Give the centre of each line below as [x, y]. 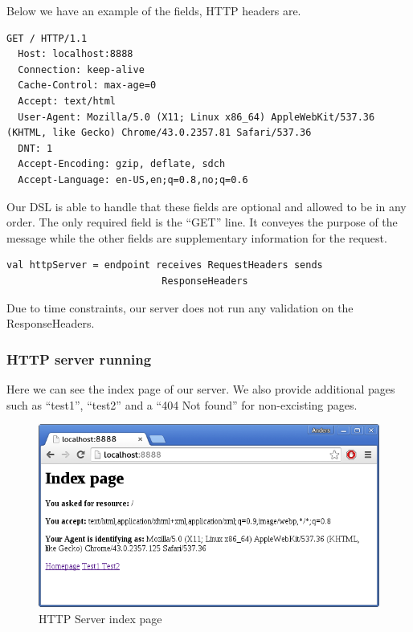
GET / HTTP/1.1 [47, 38]
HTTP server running [79, 359]
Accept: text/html [67, 101]
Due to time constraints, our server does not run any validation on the [180, 307]
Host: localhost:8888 [76, 54]
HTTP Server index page [100, 618]
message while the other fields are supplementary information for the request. [197, 237]
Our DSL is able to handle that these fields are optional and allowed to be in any [206, 206]
